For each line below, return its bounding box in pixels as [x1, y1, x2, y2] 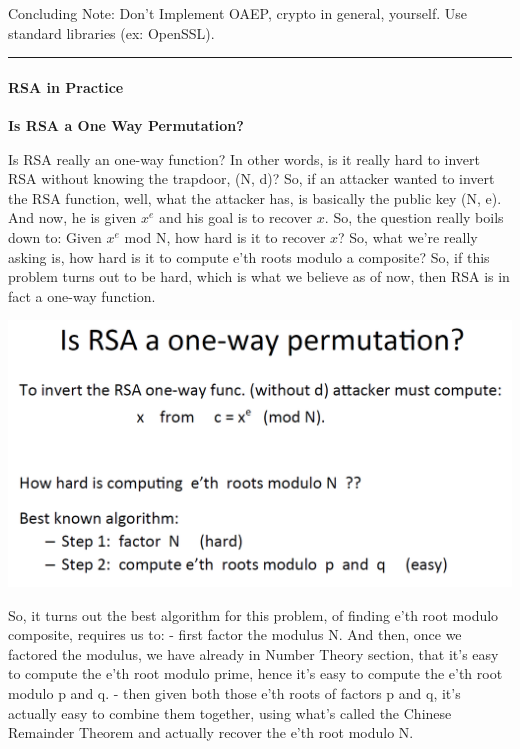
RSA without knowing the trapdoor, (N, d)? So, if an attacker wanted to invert [8, 168, 495, 189]
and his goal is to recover [159, 207, 313, 228]
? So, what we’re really [338, 226, 478, 247]
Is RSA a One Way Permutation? [8, 114, 244, 135]
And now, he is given [8, 207, 137, 228]
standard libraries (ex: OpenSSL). [8, 22, 215, 43]
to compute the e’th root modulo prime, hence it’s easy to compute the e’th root [8, 663, 503, 684]
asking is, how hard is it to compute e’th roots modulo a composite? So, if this [8, 246, 490, 267]
